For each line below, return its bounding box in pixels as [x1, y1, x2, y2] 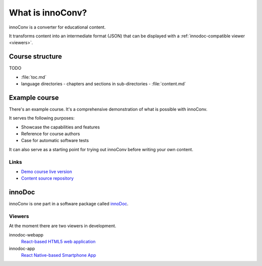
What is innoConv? [9, 7, 87, 18]
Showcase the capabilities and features [21, 124, 100, 130]
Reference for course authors [21, 131, 80, 137]
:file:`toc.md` [21, 74, 47, 80]
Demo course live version [21, 169, 72, 174]
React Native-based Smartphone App [21, 252, 97, 258]
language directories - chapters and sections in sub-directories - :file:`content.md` [21, 81, 186, 87]
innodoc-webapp [9, 232, 44, 237]
